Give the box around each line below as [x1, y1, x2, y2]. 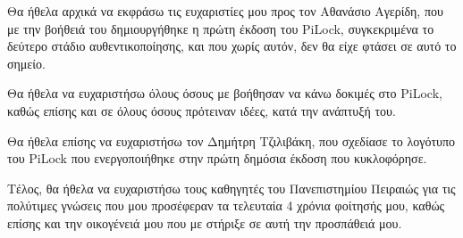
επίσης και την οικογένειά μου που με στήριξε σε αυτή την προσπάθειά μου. [7, 213, 402, 232]
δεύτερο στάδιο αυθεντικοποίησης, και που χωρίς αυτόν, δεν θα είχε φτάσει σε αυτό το [7, 37, 457, 55]
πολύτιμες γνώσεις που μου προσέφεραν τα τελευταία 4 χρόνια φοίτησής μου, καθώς [7, 196, 445, 215]
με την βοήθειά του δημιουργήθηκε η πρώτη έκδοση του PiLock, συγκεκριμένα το [7, 19, 434, 37]
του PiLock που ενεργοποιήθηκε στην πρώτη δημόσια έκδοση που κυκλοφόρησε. [7, 149, 427, 168]
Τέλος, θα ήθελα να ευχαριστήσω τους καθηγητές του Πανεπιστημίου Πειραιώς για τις [7, 178, 456, 197]
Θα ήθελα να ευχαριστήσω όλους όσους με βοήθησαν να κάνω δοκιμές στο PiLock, [7, 84, 442, 103]
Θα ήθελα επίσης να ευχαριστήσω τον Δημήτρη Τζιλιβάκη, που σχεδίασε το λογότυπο [7, 131, 456, 150]
